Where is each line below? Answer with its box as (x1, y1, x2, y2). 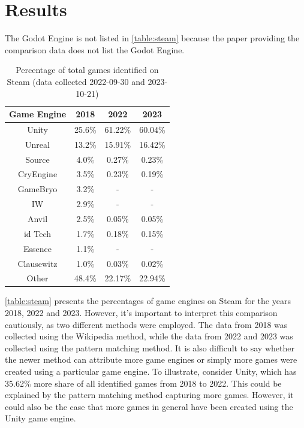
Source (25, 153, 50, 165)
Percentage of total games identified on (16, 63, 159, 76)
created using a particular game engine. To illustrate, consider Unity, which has (5, 365, 297, 378)
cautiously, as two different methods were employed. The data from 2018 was (5, 318, 288, 330)
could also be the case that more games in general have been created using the (5, 400, 293, 412)
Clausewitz (17, 257, 58, 269)
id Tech (23, 227, 52, 239)
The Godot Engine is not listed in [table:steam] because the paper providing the (5, 32, 300, 44)
